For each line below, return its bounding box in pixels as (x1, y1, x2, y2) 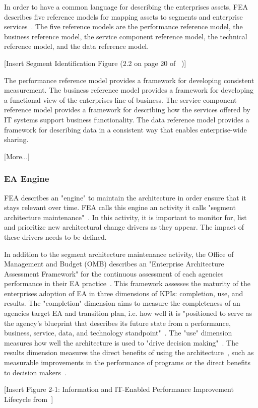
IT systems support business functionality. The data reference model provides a (4, 114, 249, 124)
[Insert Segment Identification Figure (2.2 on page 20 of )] (4, 57, 186, 68)
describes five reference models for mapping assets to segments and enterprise (4, 11, 243, 22)
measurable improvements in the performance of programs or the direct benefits (4, 357, 251, 368)
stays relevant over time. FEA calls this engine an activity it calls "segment (4, 202, 236, 213)
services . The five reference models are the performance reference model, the (4, 21, 243, 32)
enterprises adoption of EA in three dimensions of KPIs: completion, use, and (4, 288, 243, 298)
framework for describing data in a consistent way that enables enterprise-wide (4, 124, 247, 134)
